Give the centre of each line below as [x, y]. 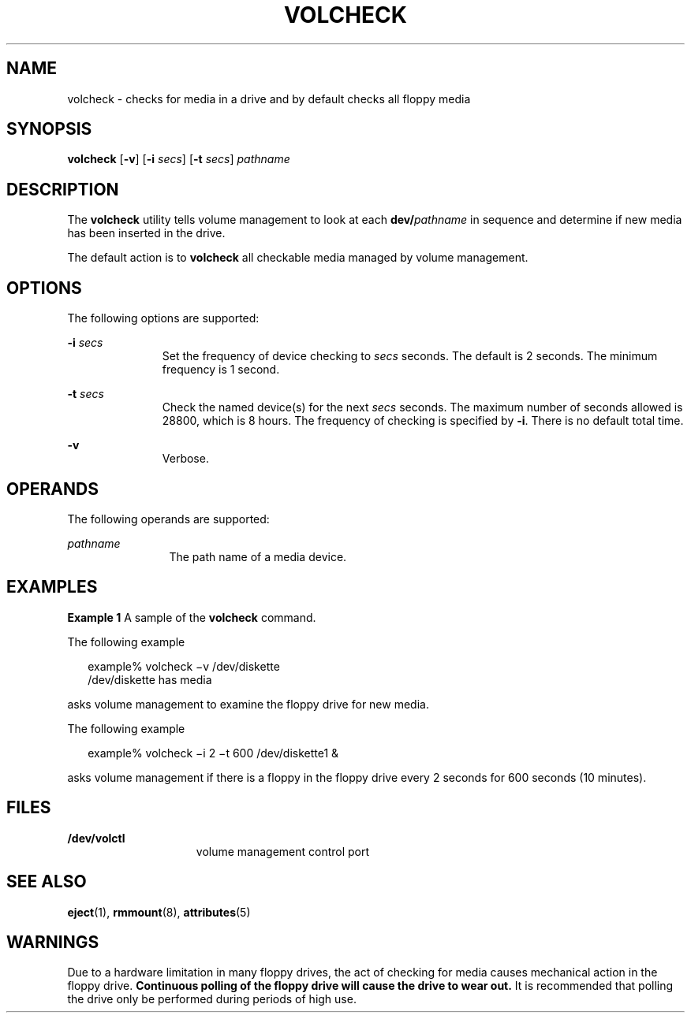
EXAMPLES [52, 587]
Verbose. [185, 459]
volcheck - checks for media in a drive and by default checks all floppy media [269, 99]
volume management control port [283, 851]
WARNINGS [53, 942]
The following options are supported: [163, 318]
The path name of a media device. [258, 556]
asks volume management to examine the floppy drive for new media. [248, 704]
